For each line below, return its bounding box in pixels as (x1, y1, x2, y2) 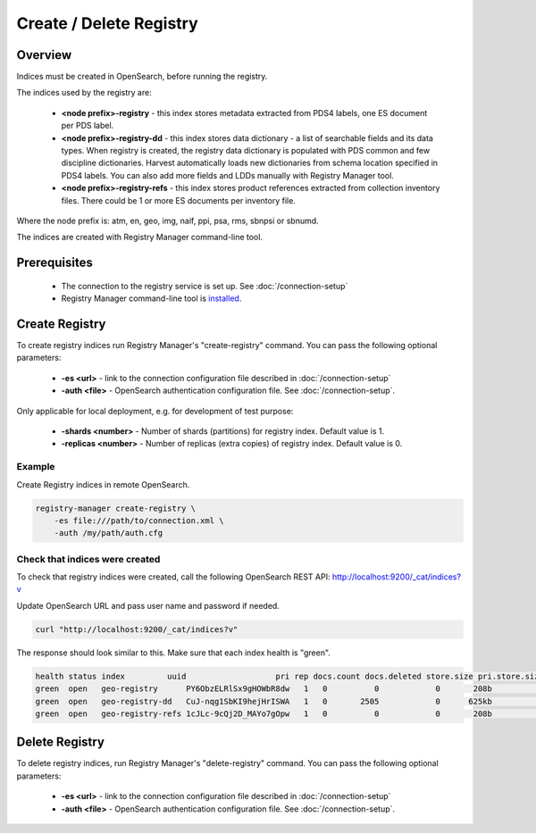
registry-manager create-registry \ (35, 503, 197, 513)
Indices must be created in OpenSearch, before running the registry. (16, 71, 268, 82)
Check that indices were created (16, 553, 161, 565)
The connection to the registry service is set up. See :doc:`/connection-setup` (61, 280, 348, 291)
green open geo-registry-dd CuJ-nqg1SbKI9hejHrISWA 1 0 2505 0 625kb (35, 696, 493, 706)
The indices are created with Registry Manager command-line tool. (16, 232, 264, 243)
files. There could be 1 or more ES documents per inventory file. (61, 195, 297, 205)
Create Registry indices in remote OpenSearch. (16, 479, 190, 490)
